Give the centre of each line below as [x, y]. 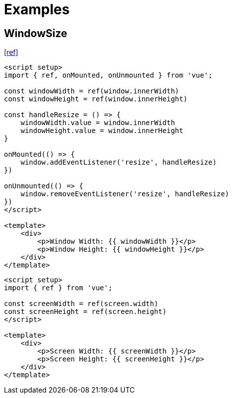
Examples [37, 9]
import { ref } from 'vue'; [58, 288]
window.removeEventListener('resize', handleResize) [125, 194]
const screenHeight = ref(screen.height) [85, 312]
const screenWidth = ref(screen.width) [81, 304]
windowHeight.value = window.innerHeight [102, 131]
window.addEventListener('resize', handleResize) [118, 162]
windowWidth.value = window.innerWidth [98, 123]
